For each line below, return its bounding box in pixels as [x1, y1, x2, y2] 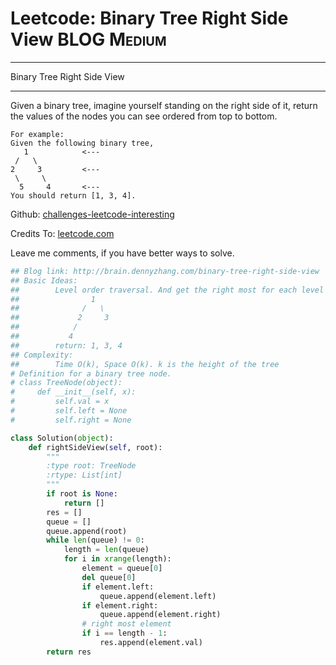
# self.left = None [10, 406, 128, 416]
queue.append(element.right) [99, 610, 222, 620]
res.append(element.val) [99, 638, 203, 648]
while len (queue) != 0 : [46, 535, 145, 546]
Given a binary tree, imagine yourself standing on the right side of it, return [10, 99, 318, 111]
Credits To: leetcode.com [10, 227, 115, 239]
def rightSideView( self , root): [28, 442, 163, 452]
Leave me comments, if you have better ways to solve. [10, 247, 235, 259]
